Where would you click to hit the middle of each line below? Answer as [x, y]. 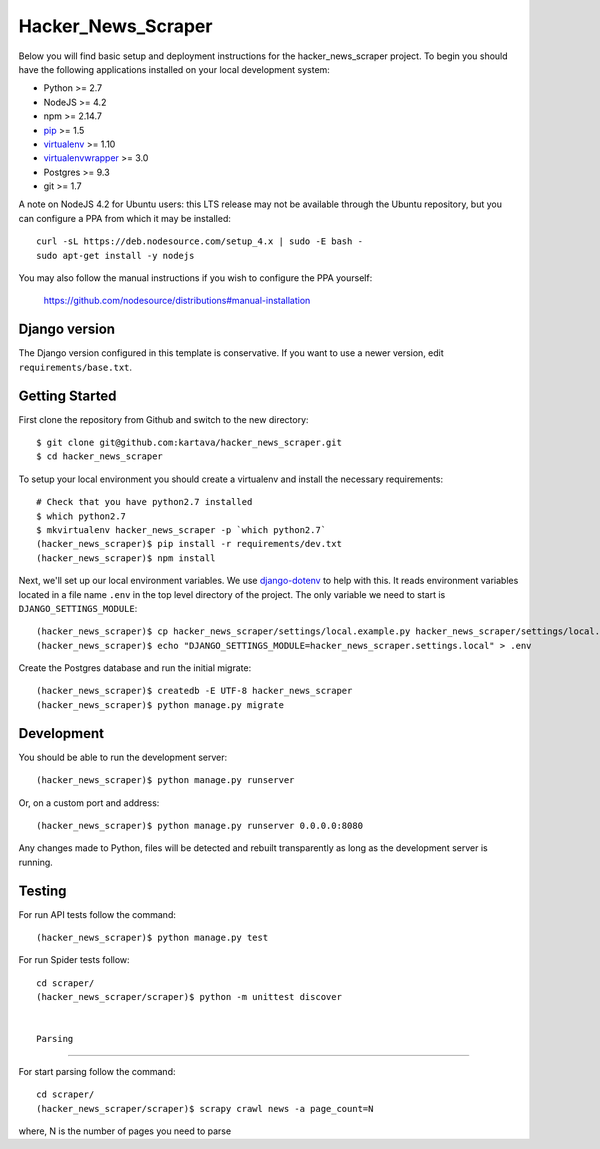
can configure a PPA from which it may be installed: [125, 218]
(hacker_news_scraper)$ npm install [126, 558]
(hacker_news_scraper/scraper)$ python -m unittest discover [189, 997]
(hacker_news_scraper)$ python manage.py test [152, 938]
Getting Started [67, 395]
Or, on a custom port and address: [89, 802]
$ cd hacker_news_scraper [100, 456]
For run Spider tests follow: [74, 960]
